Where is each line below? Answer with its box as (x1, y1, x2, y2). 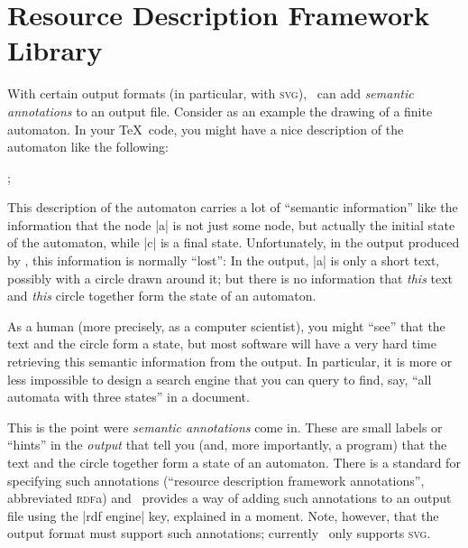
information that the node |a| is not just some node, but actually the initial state (7, 215, 455, 234)
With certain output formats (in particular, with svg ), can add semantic (7, 84, 414, 103)
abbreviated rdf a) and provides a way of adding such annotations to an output (7, 488, 452, 507)
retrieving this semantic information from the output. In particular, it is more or (7, 352, 453, 371)
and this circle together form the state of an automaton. (7, 286, 317, 305)
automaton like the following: (7, 137, 169, 156)
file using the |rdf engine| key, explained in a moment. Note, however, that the (7, 506, 439, 525)
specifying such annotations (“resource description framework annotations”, (7, 470, 425, 489)
